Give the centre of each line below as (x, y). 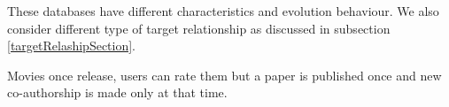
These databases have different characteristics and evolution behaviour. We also (223, 11)
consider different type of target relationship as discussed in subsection (199, 28)
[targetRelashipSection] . (72, 46)
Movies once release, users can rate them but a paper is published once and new (224, 75)
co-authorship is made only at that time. (117, 92)
